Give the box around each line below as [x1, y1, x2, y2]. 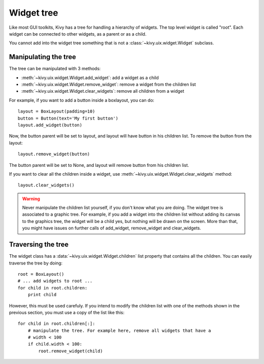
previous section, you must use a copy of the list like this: [9, 309, 125, 315]
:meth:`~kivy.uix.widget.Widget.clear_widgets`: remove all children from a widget [21, 88, 184, 94]
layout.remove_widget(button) [18, 151, 90, 157]
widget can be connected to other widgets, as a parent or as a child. [9, 31, 147, 37]
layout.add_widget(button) [18, 122, 83, 128]
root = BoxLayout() [18, 271, 65, 277]
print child [27, 292, 57, 298]
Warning [22, 196, 40, 202]
